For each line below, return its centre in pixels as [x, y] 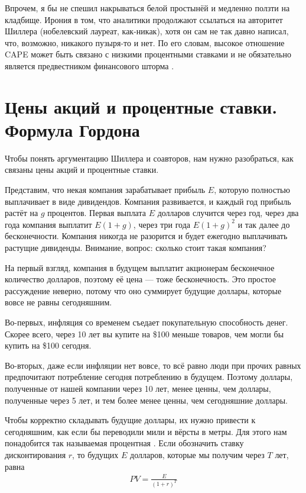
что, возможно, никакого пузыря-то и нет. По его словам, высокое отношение [145, 42]
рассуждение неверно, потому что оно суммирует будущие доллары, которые [143, 290]
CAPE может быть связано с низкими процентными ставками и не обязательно [148, 54]
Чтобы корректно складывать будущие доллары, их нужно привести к [130, 420]
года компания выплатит [48, 224]
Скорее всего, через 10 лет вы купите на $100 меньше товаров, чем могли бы [144, 333]
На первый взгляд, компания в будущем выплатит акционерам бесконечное [140, 267]
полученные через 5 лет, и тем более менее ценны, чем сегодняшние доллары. [146, 400]
